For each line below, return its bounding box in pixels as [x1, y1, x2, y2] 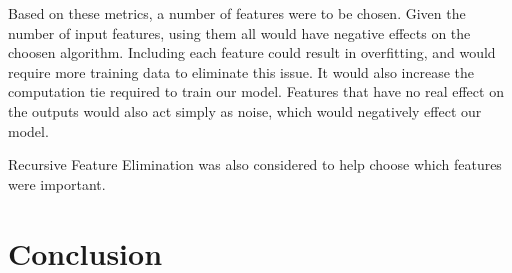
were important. [8, 173, 106, 194]
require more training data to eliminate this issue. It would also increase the [8, 61, 475, 82]
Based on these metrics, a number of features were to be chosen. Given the [8, 3, 466, 23]
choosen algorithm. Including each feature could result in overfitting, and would [8, 42, 496, 63]
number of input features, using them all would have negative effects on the [8, 22, 471, 43]
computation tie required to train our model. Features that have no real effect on [8, 81, 504, 102]
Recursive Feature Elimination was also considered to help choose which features [8, 154, 502, 175]
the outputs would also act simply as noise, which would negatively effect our [8, 100, 482, 121]
